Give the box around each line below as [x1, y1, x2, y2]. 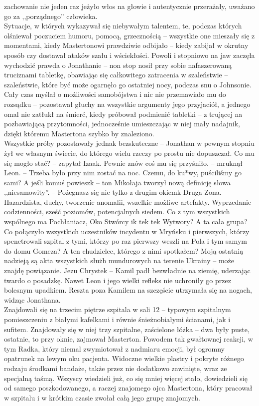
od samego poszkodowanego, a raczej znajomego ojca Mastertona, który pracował [4, 383, 253, 393]
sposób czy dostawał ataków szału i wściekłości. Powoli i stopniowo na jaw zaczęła [4, 49, 255, 60]
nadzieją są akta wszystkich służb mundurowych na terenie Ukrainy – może [4, 255, 235, 266]
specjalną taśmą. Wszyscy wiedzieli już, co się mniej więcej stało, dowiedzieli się [4, 373, 248, 383]
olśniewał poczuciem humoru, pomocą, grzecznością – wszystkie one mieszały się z [4, 30, 255, 40]
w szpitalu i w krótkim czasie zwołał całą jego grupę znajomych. [4, 392, 200, 403]
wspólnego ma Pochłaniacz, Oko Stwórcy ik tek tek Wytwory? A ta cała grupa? [4, 216, 248, 227]
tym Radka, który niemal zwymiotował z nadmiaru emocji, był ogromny [4, 343, 225, 354]
